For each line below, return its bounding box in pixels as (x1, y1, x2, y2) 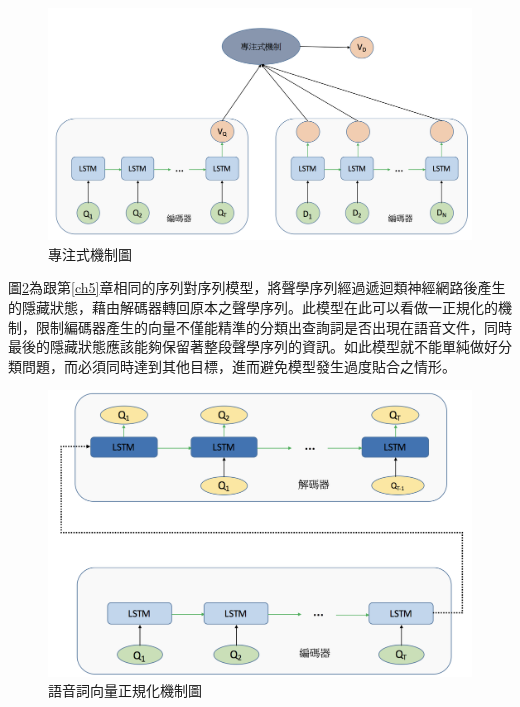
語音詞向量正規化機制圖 (48, 680, 202, 701)
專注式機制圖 (48, 243, 132, 264)
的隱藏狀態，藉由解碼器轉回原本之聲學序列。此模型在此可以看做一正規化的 (8, 297, 498, 318)
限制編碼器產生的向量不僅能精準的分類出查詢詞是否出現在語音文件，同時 (35, 316, 512, 337)
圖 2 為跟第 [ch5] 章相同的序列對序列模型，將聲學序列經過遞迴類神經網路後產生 (8, 277, 506, 298)
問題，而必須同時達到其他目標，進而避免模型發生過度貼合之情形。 (21, 355, 456, 376)
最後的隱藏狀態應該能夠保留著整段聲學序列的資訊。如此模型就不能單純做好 (8, 336, 498, 357)
